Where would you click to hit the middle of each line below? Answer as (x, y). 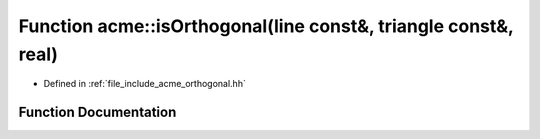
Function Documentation (97, 112)
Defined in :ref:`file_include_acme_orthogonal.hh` (145, 84)
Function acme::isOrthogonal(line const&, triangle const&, (266, 26)
